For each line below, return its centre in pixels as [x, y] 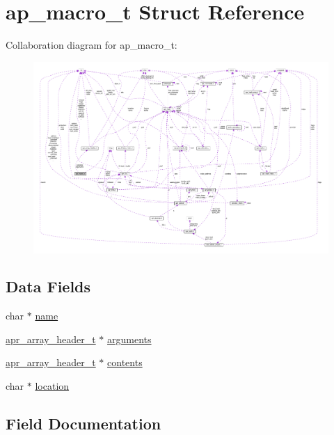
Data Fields [48, 286]
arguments [129, 339]
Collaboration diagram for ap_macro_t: [92, 45]
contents [125, 362]
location [52, 386]
